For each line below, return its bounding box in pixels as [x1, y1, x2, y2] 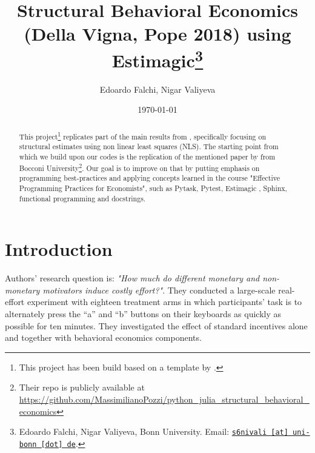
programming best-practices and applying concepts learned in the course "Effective [19, 173, 280, 183]
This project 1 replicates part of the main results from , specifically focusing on [19, 129, 266, 141]
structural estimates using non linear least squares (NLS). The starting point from [19, 141, 279, 152]
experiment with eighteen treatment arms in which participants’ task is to [27, 295, 302, 308]
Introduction [5, 237, 113, 261]
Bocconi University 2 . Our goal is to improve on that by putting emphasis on [19, 161, 260, 173]
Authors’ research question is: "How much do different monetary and [5, 272, 260, 284]
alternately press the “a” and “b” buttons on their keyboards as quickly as [5, 307, 282, 320]
